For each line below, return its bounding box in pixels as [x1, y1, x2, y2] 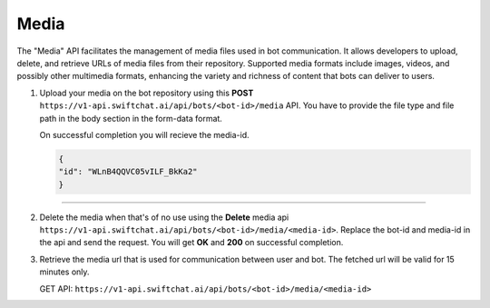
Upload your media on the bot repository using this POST [39, 87, 254, 98]
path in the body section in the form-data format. [39, 113, 222, 124]
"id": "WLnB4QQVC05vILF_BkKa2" [58, 166, 199, 177]
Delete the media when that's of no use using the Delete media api [39, 212, 289, 223]
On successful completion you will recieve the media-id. [39, 129, 250, 140]
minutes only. [39, 266, 90, 277]
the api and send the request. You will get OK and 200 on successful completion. [39, 237, 344, 248]
